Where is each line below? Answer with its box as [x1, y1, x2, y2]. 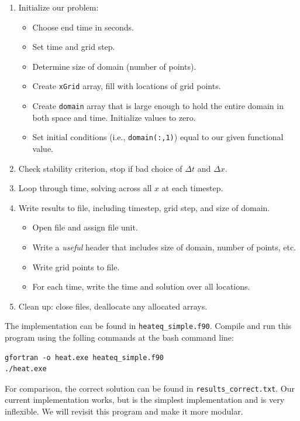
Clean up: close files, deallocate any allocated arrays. [18, 300, 208, 312]
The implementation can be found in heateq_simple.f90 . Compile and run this [5, 320, 292, 332]
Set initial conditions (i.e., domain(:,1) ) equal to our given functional [32, 131, 284, 143]
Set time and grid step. [32, 40, 115, 53]
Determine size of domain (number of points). [32, 60, 196, 72]
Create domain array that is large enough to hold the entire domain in [32, 100, 284, 112]
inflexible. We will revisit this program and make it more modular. [5, 405, 243, 417]
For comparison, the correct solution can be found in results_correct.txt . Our [5, 382, 295, 394]
